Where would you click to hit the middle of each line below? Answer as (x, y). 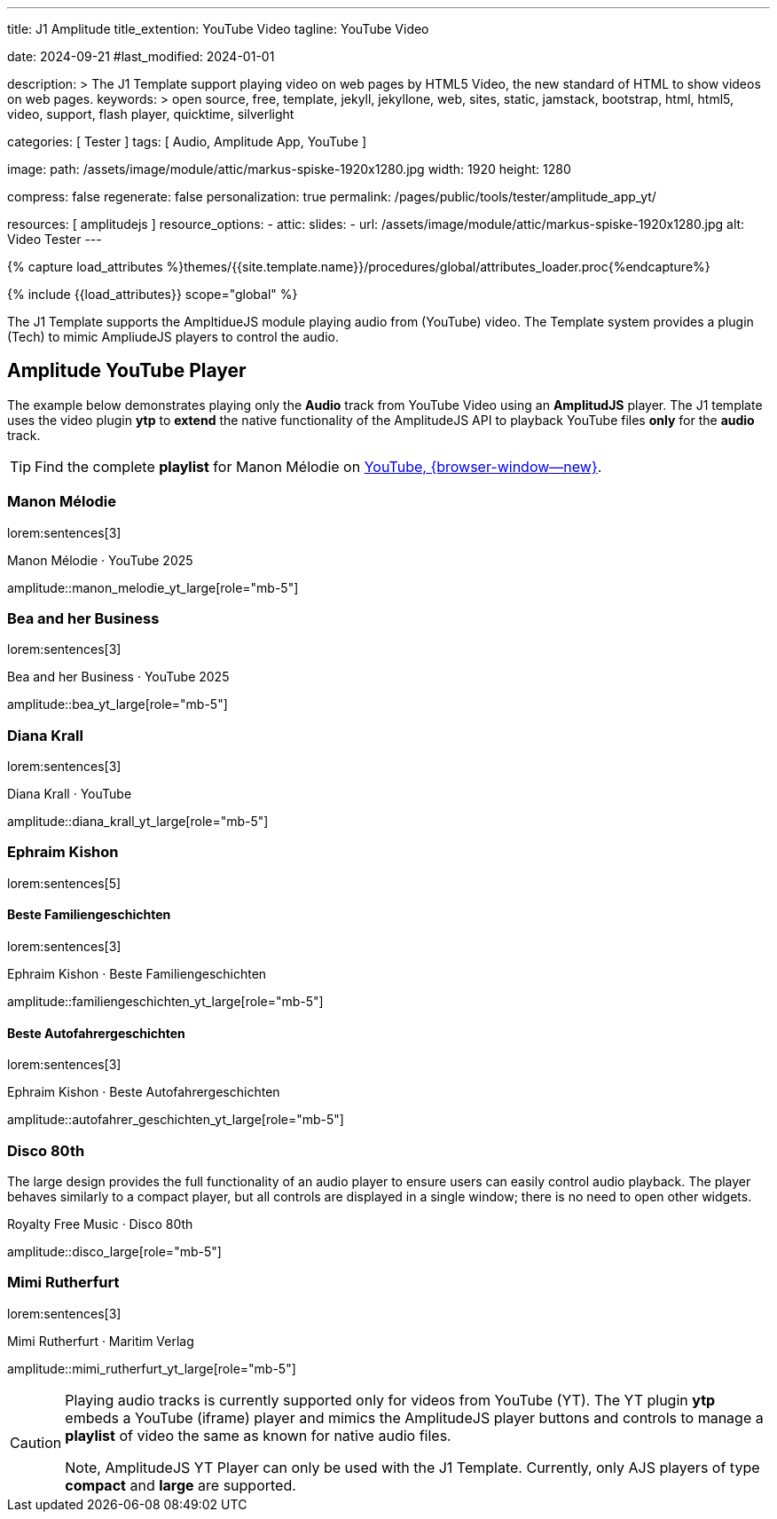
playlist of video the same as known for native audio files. (258, 1435)
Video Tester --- (55, 239)
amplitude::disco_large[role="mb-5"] (114, 1252)
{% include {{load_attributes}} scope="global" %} (153, 294)
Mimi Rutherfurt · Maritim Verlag (101, 1341)
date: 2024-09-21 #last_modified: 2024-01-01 (141, 56)
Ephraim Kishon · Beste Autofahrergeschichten (144, 1092)
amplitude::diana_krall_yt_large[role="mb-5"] (138, 822)
